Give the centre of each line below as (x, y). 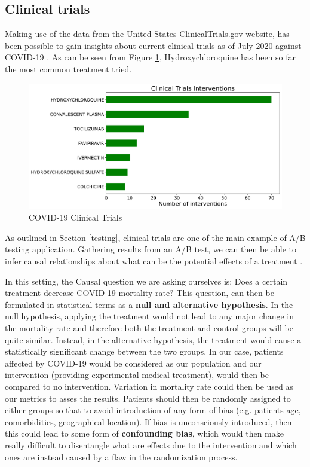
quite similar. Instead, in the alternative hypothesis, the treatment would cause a (153, 339)
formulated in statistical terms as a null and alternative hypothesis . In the (149, 304)
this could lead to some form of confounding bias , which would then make (144, 433)
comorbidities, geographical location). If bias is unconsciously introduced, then (148, 421)
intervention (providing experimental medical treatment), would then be (137, 375)
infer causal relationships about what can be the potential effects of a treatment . (154, 261)
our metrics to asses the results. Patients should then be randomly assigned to (148, 398)
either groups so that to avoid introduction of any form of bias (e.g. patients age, (153, 410)
